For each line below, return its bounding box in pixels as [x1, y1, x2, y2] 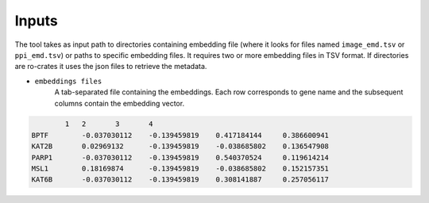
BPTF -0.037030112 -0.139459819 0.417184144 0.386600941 [31, 131, 330, 140]
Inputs [14, 12, 59, 29]
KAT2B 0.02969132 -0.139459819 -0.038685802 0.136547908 [31, 142, 330, 151]
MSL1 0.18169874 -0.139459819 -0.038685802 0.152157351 [31, 164, 330, 174]
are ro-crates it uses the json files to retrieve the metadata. [14, 62, 207, 71]
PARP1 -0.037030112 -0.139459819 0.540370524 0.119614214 [31, 153, 330, 162]
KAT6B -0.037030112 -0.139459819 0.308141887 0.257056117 [31, 175, 330, 184]
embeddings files [34, 76, 102, 86]
